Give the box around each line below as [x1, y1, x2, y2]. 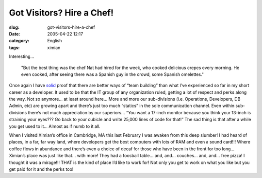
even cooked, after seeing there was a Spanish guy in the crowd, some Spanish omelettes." [21, 71, 204, 77]
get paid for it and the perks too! [9, 166, 74, 172]
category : [9, 38, 30, 44]
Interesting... [9, 53, 34, 59]
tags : [9, 44, 20, 51]
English [47, 38, 62, 44]
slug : [9, 24, 19, 30]
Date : [9, 31, 20, 36]
